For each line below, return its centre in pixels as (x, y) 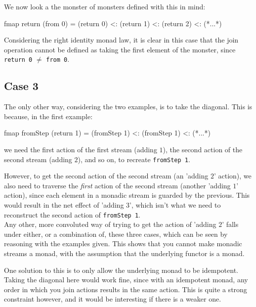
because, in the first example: (48, 116)
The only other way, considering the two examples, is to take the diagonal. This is (128, 107)
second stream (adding (38, 159)
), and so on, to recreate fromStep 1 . (134, 159)
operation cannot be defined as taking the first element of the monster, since (120, 49)
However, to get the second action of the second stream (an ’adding (106, 176)
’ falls (230, 224)
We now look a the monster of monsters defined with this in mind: (105, 6)
